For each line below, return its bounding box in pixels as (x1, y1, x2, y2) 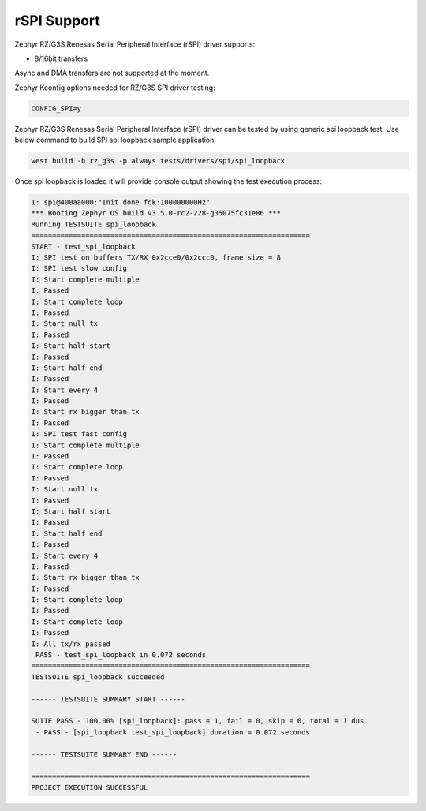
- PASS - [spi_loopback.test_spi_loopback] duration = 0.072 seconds (35, 727, 311, 737)
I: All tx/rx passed (31, 639, 110, 648)
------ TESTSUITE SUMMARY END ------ (31, 749, 177, 759)
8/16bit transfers (34, 54, 88, 63)
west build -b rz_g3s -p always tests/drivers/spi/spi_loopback (31, 156, 286, 166)
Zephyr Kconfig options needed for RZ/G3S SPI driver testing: (14, 83, 216, 92)
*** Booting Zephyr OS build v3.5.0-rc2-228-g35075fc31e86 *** (31, 209, 282, 218)
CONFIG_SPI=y (31, 103, 82, 113)
